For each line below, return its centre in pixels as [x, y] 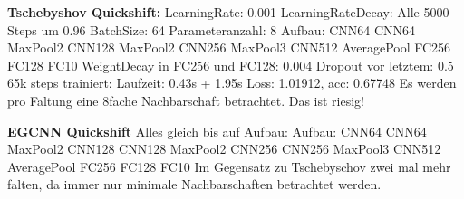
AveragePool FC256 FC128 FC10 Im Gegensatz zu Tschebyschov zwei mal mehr [229, 166]
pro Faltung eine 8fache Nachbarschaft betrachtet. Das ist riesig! [186, 100]
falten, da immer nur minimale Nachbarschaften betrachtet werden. [194, 184]
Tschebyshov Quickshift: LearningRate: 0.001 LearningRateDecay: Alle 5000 [228, 12]
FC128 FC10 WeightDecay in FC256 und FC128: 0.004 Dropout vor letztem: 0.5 [231, 65]
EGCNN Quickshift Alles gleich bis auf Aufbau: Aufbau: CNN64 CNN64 [217, 131]
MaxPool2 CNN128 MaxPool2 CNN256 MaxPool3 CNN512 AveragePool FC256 [229, 47]
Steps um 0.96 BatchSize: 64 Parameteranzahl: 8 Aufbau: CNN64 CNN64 [212, 29]
